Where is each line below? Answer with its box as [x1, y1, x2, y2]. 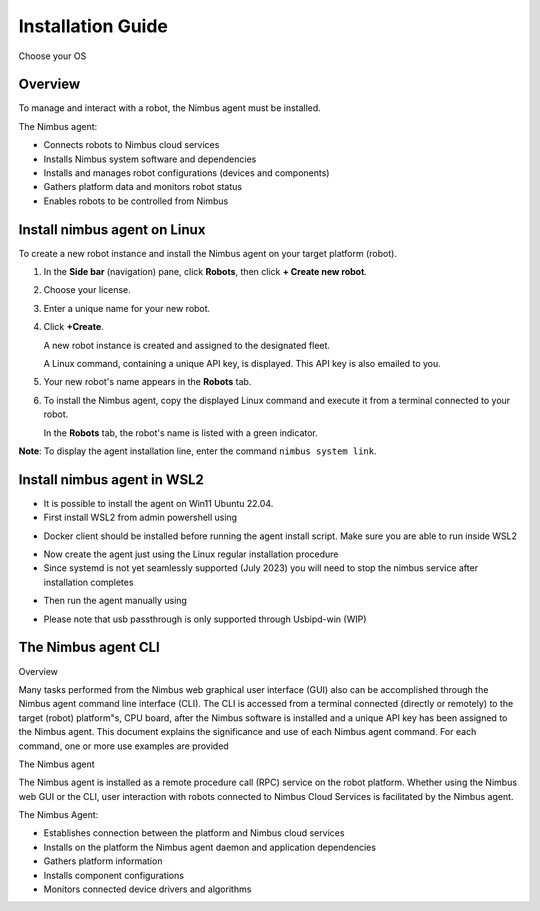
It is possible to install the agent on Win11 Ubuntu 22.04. [43, 497, 274, 509]
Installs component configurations [43, 869, 185, 881]
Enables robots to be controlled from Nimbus [43, 195, 229, 207]
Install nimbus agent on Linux [18, 221, 206, 238]
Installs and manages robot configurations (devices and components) [43, 167, 330, 179]
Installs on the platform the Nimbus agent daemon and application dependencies [43, 841, 377, 853]
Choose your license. [43, 284, 132, 296]
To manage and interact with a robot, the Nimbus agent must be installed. [18, 102, 322, 114]
